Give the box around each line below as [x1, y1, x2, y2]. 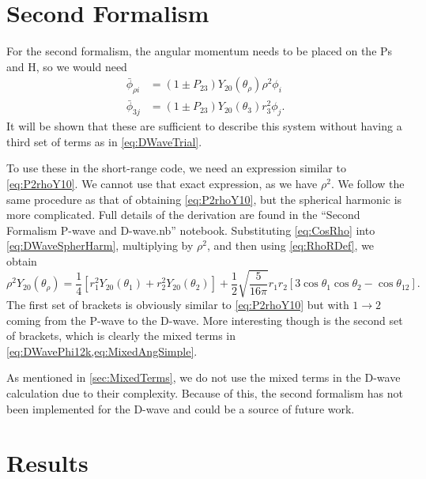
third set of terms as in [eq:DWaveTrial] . [6, 133, 202, 149]
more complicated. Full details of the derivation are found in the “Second [6, 206, 360, 223]
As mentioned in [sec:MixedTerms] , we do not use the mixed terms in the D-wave [6, 369, 401, 386]
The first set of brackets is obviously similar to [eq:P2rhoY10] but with [6, 296, 349, 313]
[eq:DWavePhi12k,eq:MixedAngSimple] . [6, 342, 198, 359]
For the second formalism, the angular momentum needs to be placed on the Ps [6, 43, 393, 59]
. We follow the [330, 175, 405, 191]
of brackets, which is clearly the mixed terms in [6, 327, 236, 344]
